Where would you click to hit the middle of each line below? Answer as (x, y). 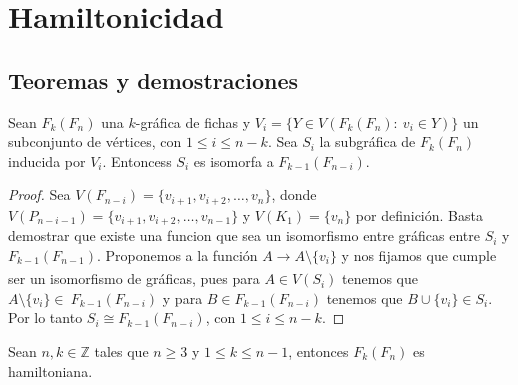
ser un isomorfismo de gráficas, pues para (134, 278)
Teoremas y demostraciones (153, 79)
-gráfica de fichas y (193, 121)
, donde (294, 194)
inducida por (47, 160)
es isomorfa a (233, 160)
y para (182, 297)
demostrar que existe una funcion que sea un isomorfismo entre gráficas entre (244, 235)
